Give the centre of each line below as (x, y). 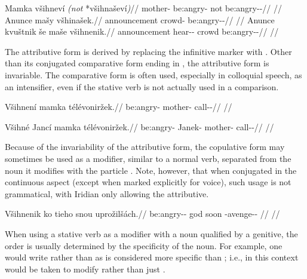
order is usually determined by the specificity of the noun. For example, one (144, 245)
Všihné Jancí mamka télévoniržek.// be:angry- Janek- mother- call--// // (139, 126)
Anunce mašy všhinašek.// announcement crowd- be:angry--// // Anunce (140, 19)
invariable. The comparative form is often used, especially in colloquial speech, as (153, 74)
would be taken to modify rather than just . (85, 269)
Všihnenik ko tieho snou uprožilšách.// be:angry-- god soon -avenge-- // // (142, 214)
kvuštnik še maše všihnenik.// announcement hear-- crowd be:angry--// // (142, 31)
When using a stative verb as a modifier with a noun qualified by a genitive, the (151, 233)
